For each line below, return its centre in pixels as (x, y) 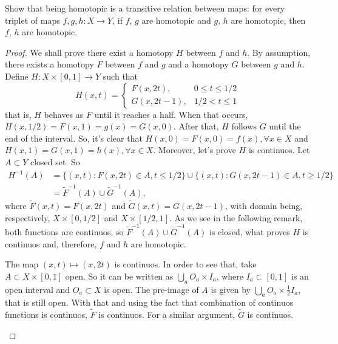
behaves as (64, 114)
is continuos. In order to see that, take (185, 264)
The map (22, 264)
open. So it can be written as (119, 276)
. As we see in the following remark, (236, 217)
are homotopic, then (268, 20)
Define (17, 76)
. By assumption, (279, 52)
